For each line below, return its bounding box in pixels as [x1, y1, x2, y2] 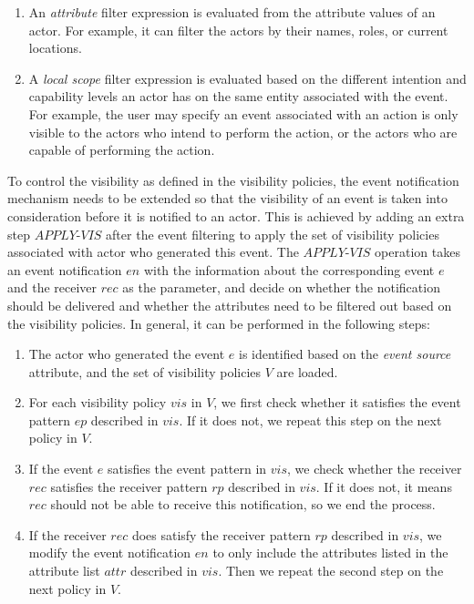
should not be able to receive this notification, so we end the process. [50, 495, 436, 514]
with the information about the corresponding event [143, 260, 435, 279]
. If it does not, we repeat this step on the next [179, 410, 442, 429]
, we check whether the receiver [287, 459, 462, 478]
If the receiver [28, 525, 107, 544]
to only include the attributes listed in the [212, 543, 448, 562]
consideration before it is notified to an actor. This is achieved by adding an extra [7, 206, 465, 225]
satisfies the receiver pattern [50, 476, 208, 496]
